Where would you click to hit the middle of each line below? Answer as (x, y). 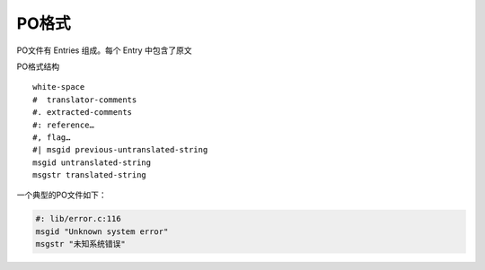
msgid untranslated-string (92, 162)
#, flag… (52, 137)
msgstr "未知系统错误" (80, 244)
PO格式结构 (38, 66)
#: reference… (63, 125)
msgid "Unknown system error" (102, 231)
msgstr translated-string (90, 175)
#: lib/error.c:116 (78, 219)
